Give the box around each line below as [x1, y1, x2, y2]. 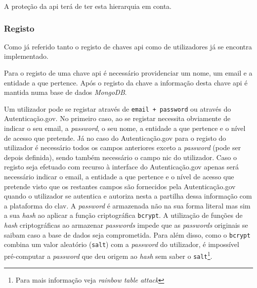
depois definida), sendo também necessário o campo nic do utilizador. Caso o [4, 152, 237, 162]
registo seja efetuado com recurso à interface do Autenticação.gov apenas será [4, 162, 239, 172]
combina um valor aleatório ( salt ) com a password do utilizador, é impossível [4, 239, 239, 249]
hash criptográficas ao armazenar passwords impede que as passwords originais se [4, 220, 248, 230]
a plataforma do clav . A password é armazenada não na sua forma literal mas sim [4, 200, 251, 210]
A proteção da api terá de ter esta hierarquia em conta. [4, 1, 171, 11]
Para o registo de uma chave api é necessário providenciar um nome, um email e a [4, 68, 253, 78]
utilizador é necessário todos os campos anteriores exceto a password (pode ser [4, 142, 241, 153]
